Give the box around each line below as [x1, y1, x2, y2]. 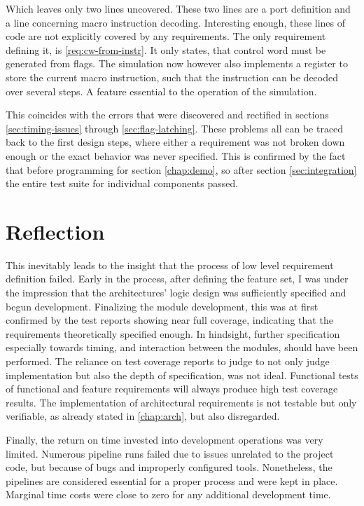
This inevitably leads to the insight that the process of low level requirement [6, 257, 334, 272]
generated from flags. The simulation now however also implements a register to [6, 56, 348, 71]
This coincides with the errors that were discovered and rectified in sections [6, 107, 329, 122]
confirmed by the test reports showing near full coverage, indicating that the [6, 313, 333, 327]
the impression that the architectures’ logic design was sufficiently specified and [6, 285, 346, 300]
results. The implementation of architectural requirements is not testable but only [6, 395, 357, 409]
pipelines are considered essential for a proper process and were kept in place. [6, 473, 338, 488]
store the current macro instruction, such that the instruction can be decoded [6, 69, 338, 84]
